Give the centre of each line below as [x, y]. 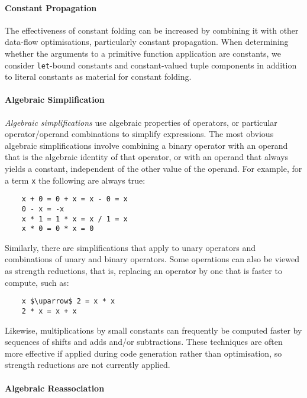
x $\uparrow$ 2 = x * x [68, 301]
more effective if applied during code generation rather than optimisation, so [143, 353]
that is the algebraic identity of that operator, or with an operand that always [147, 157]
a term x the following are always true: [75, 180]
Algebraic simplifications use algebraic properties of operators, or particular [141, 122]
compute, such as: [37, 282]
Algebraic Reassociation [55, 388]
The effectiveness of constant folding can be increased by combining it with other [152, 30]
